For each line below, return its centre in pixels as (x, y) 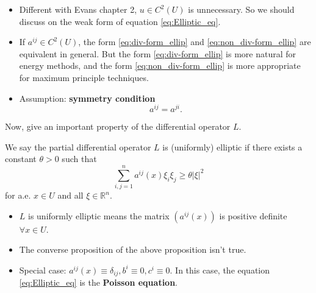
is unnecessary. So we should (241, 9)
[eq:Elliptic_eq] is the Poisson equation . (99, 282)
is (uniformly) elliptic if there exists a (232, 146)
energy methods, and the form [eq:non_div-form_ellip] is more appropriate (160, 65)
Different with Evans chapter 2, (78, 9)
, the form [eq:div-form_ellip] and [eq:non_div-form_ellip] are (195, 42)
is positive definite (253, 215)
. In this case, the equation (220, 270)
